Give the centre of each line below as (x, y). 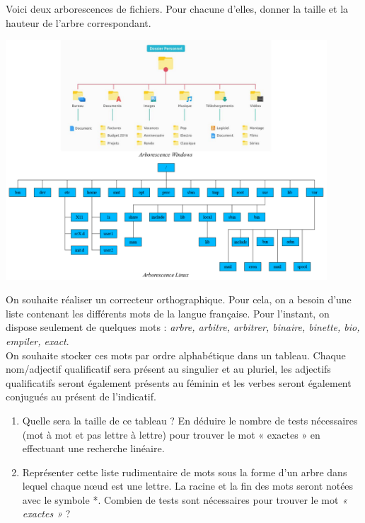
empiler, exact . (37, 341)
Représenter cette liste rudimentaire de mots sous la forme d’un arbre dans (185, 472)
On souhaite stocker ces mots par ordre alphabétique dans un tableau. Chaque (176, 355)
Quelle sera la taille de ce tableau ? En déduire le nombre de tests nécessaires (190, 420)
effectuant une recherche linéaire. (93, 448)
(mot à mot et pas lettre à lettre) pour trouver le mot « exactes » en (171, 434)
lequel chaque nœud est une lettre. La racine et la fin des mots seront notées (188, 486)
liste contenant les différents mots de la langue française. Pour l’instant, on (168, 313)
